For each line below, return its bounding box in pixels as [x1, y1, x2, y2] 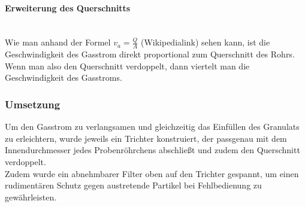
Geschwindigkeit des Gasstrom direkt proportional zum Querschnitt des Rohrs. [5, 48, 295, 60]
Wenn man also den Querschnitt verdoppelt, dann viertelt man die [5, 59, 250, 72]
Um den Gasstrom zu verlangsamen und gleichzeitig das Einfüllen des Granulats [5, 120, 300, 133]
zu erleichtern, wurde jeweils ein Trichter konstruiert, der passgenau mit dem [5, 132, 287, 144]
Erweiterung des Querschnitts [5, 1, 131, 14]
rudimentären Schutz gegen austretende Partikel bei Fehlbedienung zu [5, 179, 262, 191]
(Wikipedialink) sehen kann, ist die [140, 36, 270, 48]
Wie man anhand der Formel [5, 36, 111, 48]
